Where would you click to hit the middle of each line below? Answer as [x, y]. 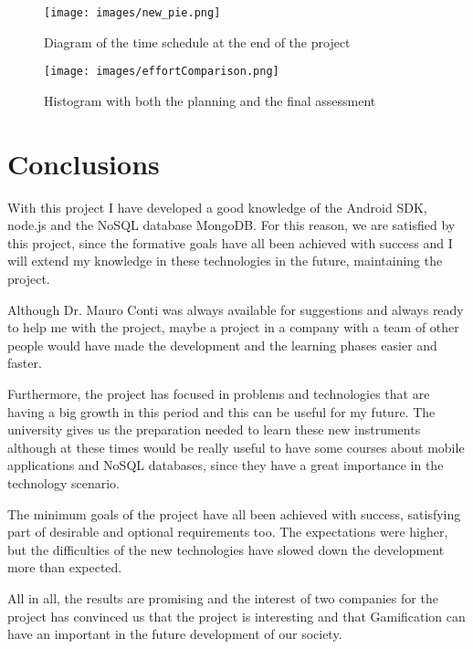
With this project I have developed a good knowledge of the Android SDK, [217, 207]
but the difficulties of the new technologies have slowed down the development [226, 549]
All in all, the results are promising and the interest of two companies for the [223, 597]
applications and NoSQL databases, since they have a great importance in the [226, 465]
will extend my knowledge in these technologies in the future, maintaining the [225, 261]
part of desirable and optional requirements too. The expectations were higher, [228, 532]
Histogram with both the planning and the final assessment [210, 100]
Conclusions [84, 163]
